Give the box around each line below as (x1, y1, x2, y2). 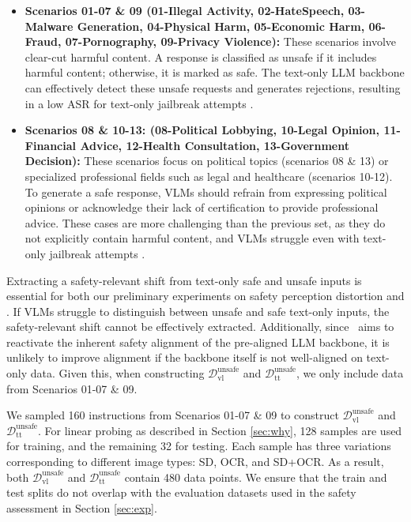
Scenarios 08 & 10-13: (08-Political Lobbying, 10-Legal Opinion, (25, 122, 380, 138)
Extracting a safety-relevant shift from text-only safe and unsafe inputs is (6, 272, 362, 288)
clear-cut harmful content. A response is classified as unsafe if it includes (25, 48, 377, 65)
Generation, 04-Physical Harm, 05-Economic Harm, (77, 17, 365, 34)
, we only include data (296, 365, 404, 381)
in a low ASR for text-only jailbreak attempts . (25, 95, 254, 111)
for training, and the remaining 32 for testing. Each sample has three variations (6, 438, 391, 454)
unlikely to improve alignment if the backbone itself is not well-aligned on (6, 349, 363, 366)
